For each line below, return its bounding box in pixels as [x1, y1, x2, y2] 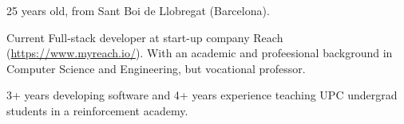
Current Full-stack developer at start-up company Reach [6, 29, 283, 45]
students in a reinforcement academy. [6, 102, 188, 118]
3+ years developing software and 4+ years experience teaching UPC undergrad [6, 87, 398, 103]
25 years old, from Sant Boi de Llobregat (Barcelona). [6, 2, 270, 18]
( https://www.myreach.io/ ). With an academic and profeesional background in [6, 45, 393, 61]
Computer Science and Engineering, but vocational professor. [6, 60, 306, 76]
